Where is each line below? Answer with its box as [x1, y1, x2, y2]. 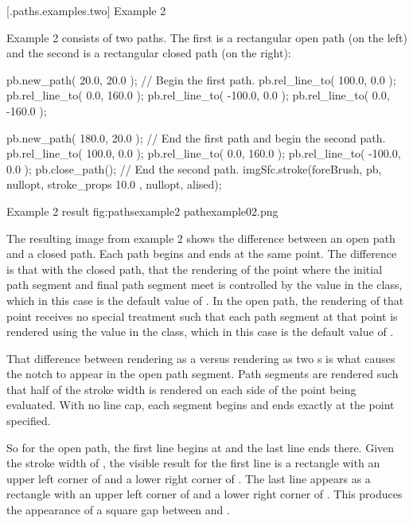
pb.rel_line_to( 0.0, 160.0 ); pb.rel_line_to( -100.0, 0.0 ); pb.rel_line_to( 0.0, [6, 87, 390, 103]
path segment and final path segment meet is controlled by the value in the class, [6, 276, 403, 293]
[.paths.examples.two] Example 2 [6, 2, 166, 18]
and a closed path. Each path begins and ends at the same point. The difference [6, 245, 397, 262]
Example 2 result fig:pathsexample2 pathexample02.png [6, 202, 279, 219]
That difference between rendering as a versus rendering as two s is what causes [6, 349, 395, 366]
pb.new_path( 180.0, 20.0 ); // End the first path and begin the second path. [6, 129, 386, 146]
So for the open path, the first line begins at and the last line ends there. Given [6, 439, 395, 455]
